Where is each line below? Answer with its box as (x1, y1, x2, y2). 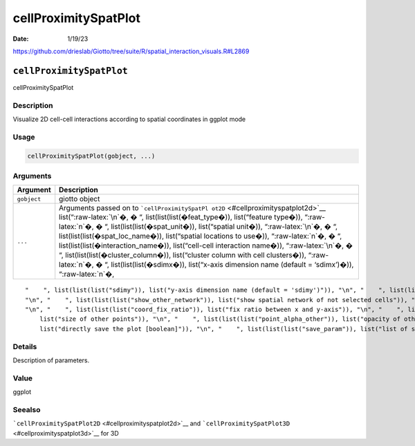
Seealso (12, 405, 41, 414)
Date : (12, 35, 29, 43)
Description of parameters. (12, 356, 90, 364)
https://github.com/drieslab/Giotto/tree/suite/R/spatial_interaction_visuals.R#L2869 (12, 47, 250, 55)
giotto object (59, 194, 100, 204)
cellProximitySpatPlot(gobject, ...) (27, 152, 156, 160)
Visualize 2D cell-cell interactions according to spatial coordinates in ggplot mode (12, 115, 246, 123)
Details (12, 342, 37, 351)
